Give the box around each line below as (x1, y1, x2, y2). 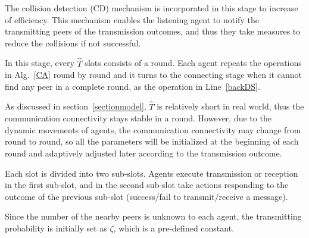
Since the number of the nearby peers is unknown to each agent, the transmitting (5, 210, 302, 223)
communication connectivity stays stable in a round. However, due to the (5, 112, 271, 124)
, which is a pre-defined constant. (113, 221, 235, 234)
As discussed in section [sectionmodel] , (5, 100, 146, 112)
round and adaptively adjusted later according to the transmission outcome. (5, 146, 282, 159)
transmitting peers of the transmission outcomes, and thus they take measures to (5, 25, 301, 37)
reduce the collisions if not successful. (5, 36, 141, 49)
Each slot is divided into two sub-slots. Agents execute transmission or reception (5, 167, 298, 179)
